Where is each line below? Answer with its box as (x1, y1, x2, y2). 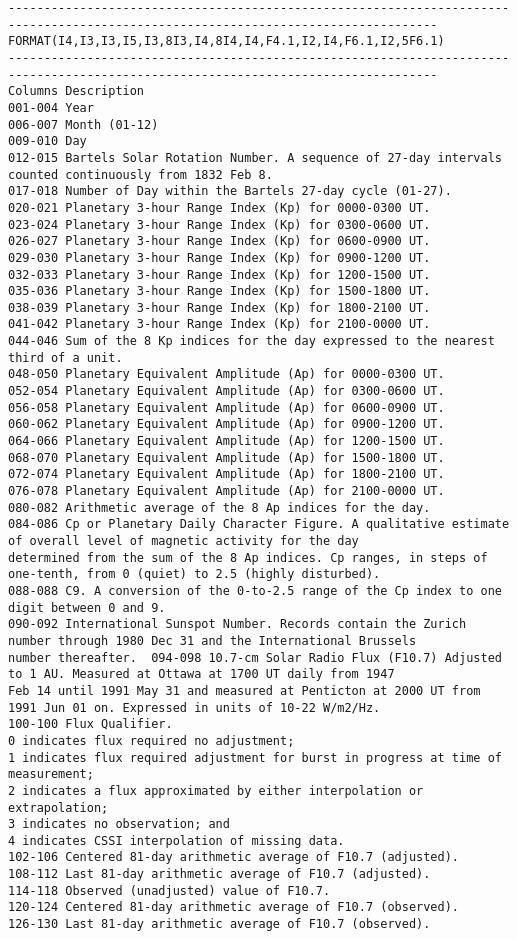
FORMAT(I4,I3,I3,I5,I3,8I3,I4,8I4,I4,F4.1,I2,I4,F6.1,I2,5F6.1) (8, 34, 445, 49)
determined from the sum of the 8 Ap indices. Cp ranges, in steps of (8, 550, 488, 565)
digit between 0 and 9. (8, 600, 166, 615)
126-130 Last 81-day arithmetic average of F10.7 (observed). (8, 917, 431, 932)
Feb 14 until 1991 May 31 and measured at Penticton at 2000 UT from (8, 683, 481, 698)
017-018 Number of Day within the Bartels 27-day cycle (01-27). (8, 184, 452, 199)
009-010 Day (8, 134, 87, 149)
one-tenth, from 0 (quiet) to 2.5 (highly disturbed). (8, 567, 381, 582)
